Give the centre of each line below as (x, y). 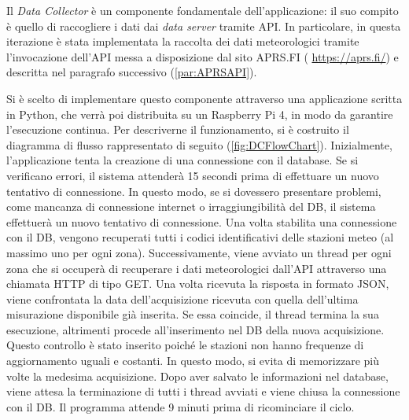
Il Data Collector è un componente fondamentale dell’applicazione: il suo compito (203, 10)
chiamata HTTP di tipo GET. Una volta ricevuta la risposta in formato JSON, (198, 284)
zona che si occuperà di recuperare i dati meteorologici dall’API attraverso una (197, 268)
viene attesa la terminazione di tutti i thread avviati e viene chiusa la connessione (203, 391)
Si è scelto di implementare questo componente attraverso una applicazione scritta (204, 98)
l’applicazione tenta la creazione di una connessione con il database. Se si (182, 160)
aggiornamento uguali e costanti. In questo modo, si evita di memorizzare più (193, 361)
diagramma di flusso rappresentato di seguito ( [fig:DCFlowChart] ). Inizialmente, (199, 144)
